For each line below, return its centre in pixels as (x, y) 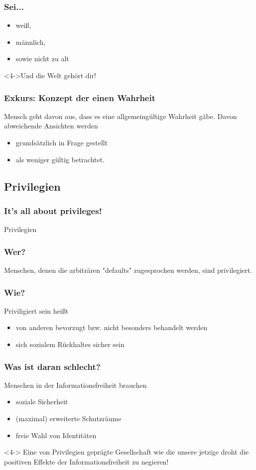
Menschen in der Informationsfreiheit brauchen (75, 385)
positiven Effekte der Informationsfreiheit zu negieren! (86, 461)
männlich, (31, 42)
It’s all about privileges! (53, 210)
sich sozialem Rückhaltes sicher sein (70, 344)
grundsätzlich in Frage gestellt (62, 142)
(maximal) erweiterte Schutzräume (68, 418)
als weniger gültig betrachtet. (60, 159)
